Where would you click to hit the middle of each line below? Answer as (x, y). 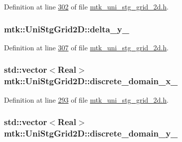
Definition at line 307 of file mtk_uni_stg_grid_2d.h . (86, 47)
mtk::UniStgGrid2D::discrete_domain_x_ (91, 81)
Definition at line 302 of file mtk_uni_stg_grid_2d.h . (86, 6)
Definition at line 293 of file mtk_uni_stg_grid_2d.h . (86, 99)
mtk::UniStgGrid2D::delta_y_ (67, 29)
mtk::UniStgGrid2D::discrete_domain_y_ (91, 133)
